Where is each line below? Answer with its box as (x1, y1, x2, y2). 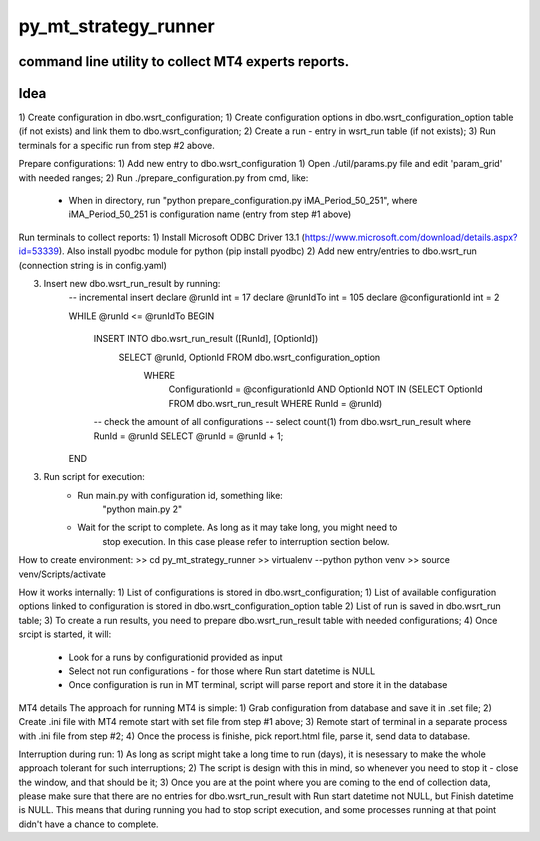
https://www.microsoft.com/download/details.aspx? (304, 231, 519, 243)
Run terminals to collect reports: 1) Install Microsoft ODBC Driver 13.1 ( (18, 231, 305, 243)
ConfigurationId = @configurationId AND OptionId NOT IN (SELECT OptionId (168, 383, 483, 395)
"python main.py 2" (102, 503, 183, 515)
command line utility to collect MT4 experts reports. (18, 53, 350, 70)
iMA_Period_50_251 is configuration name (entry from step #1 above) (68, 208, 352, 220)
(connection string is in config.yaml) (18, 259, 167, 271)
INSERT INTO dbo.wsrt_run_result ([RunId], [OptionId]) (93, 333, 319, 345)
